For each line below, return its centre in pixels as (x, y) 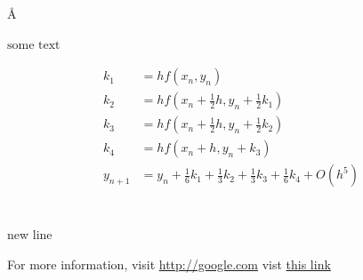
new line (30, 233)
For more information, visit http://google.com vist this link (169, 264)
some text (34, 45)
